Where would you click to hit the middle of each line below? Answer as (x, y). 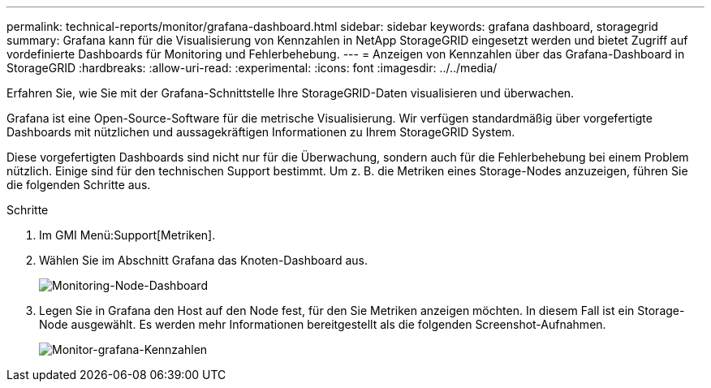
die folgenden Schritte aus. (79, 185)
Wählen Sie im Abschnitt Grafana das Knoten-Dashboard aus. (204, 260)
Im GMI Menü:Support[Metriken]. (127, 235)
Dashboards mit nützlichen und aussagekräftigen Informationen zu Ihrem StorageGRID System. (261, 132)
